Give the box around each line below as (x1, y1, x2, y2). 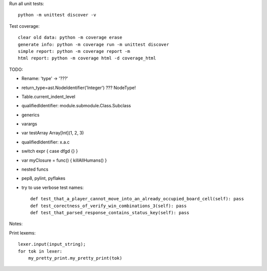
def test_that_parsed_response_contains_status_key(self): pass (30, 210, 190, 215)
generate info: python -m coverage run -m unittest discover (18, 42, 169, 47)
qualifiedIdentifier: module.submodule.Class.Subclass (21, 103, 131, 109)
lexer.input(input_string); (18, 241, 86, 247)
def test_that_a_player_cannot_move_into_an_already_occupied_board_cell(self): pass (30, 196, 244, 202)
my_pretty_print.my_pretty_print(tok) (28, 255, 123, 261)
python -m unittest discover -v (18, 12, 96, 18)
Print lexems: (9, 230, 36, 236)
